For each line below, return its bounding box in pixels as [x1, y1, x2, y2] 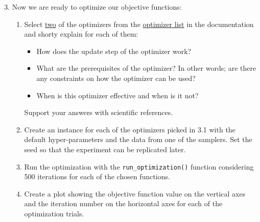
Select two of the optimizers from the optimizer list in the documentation [24, 18, 254, 29]
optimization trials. [24, 208, 84, 218]
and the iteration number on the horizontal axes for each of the [24, 198, 223, 209]
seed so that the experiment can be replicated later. [24, 144, 186, 154]
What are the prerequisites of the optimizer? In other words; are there [36, 63, 256, 73]
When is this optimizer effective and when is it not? [36, 90, 199, 100]
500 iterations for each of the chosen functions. [24, 171, 170, 182]
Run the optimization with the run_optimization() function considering [24, 161, 254, 172]
